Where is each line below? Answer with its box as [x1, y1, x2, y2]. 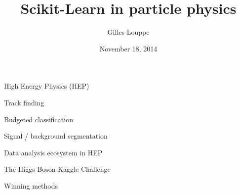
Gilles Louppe [107, 27, 150, 37]
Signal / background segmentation [4, 131, 108, 141]
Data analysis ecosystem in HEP [4, 147, 103, 157]
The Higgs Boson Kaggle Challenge [4, 164, 111, 174]
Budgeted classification [4, 114, 73, 124]
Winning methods [4, 180, 58, 191]
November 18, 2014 [99, 43, 158, 53]
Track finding [4, 97, 44, 107]
